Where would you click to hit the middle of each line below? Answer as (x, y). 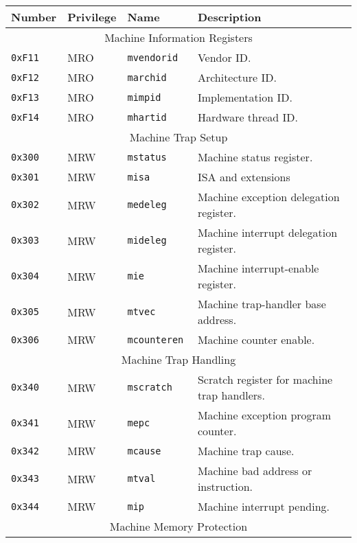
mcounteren (156, 339)
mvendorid (153, 57)
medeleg (147, 205)
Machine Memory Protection (178, 526)
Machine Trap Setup (178, 137)
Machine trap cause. (246, 451)
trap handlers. (231, 395)
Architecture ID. (237, 77)
